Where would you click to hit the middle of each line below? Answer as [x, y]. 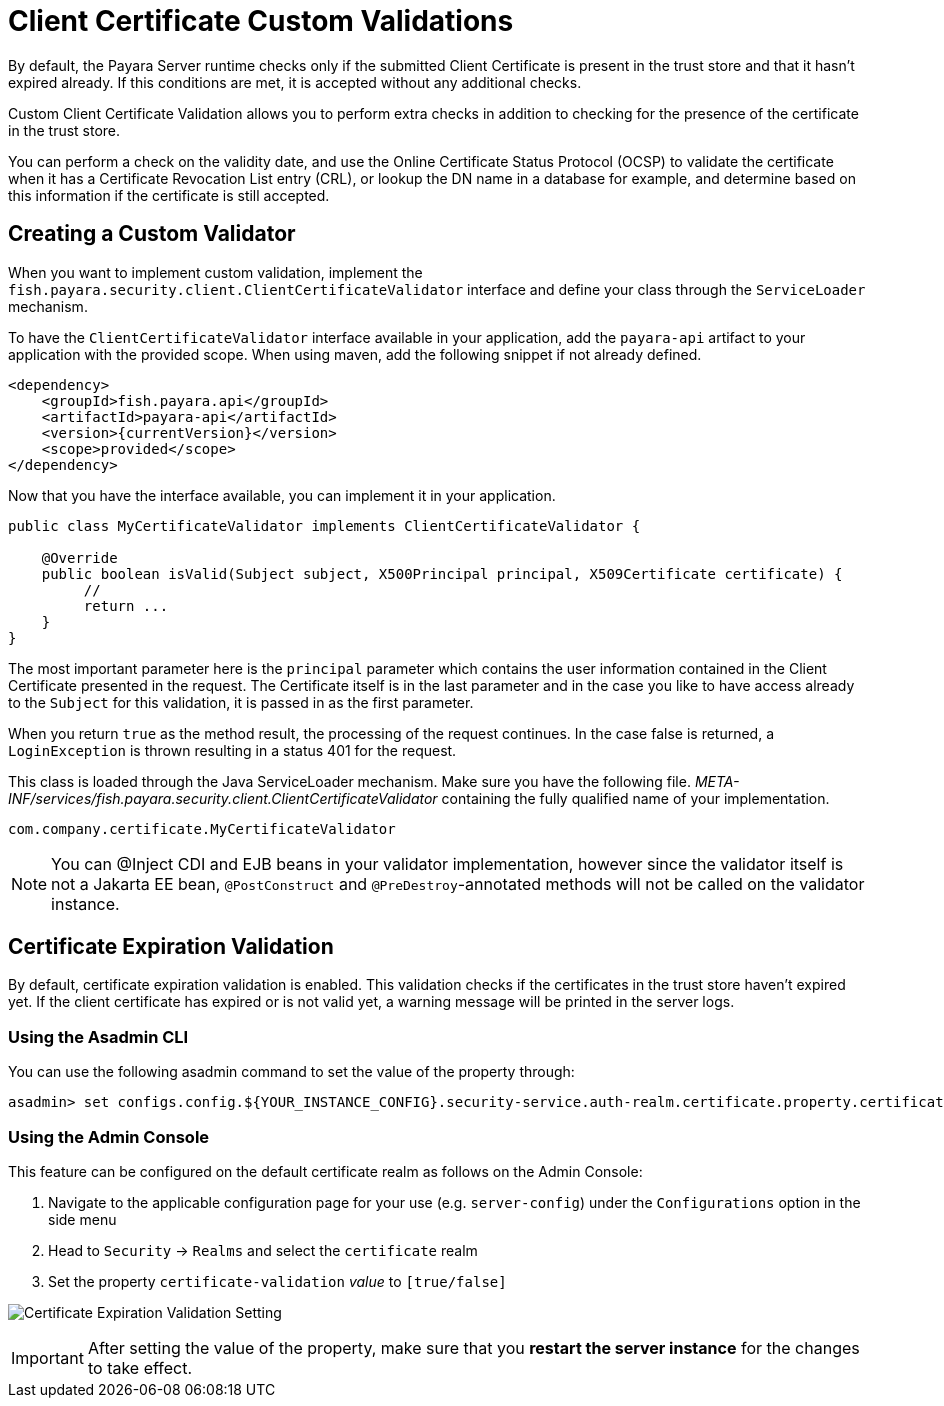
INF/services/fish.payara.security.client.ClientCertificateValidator [223, 798]
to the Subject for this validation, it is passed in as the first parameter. [241, 702]
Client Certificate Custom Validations [261, 21]
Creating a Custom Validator [152, 234]
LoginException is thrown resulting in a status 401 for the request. [232, 750]
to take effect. [140, 1367]
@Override [79, 557]
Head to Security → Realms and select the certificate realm [263, 1250]
